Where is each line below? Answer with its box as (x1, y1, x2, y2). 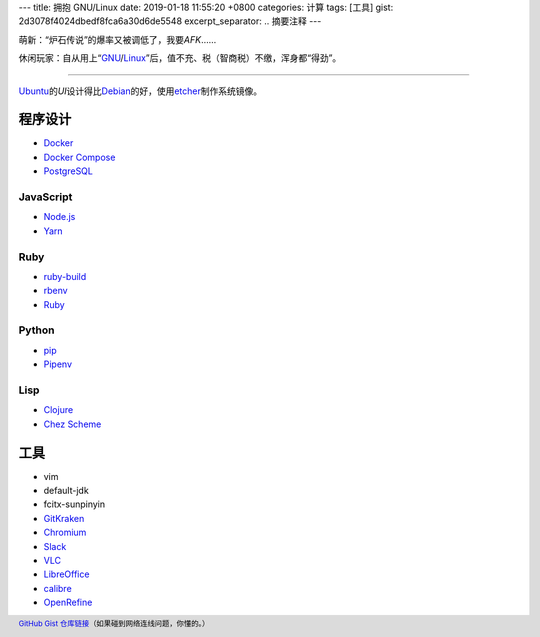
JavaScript (18, 190, 73, 204)
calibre (43, 582, 72, 594)
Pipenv (43, 358, 73, 370)
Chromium (43, 526, 87, 539)
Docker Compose (43, 151, 116, 163)
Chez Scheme (43, 418, 102, 430)
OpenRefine (43, 596, 93, 609)
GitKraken (43, 512, 85, 524)
